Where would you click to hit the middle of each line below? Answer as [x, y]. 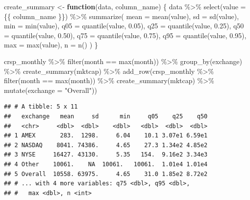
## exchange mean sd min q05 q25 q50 [106, 116]
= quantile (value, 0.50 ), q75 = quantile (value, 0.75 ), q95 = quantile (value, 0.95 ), [125, 35]
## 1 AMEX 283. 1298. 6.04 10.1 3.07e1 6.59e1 [106, 136]
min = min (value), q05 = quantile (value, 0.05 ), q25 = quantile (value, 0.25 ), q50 [124, 26]
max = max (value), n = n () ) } [51, 45]
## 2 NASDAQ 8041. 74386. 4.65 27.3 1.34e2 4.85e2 [106, 145]
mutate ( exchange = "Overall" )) [50, 90]
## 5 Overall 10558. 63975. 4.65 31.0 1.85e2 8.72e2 [106, 174]
